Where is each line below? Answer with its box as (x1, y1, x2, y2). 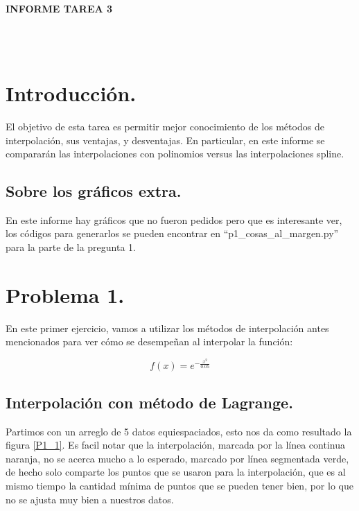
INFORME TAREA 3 (6, 1, 113, 15)
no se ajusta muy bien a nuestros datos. (6, 492, 174, 506)
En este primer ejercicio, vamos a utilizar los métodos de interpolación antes (6, 320, 329, 335)
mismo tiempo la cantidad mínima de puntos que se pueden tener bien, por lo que (6, 478, 353, 493)
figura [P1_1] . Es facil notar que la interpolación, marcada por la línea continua (6, 438, 345, 452)
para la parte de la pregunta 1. (6, 240, 136, 254)
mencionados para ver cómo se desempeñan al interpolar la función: (6, 334, 293, 349)
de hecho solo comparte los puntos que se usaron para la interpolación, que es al (6, 465, 346, 479)
